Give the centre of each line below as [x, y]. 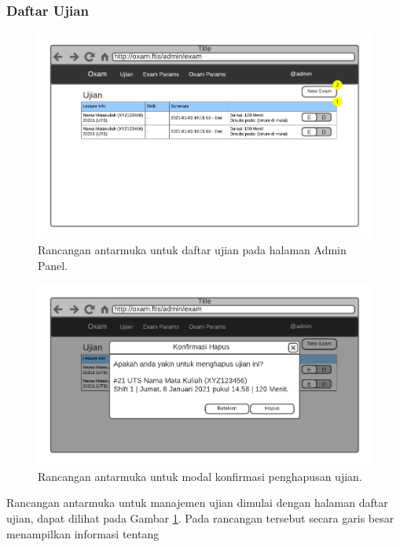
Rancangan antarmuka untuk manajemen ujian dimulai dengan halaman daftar [197, 503]
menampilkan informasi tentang [83, 533]
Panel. [53, 265]
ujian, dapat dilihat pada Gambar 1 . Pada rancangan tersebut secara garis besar [200, 518]
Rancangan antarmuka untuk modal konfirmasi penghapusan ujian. [200, 476]
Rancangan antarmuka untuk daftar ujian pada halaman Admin [192, 250]
